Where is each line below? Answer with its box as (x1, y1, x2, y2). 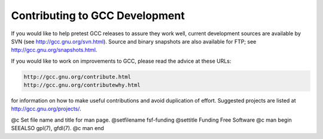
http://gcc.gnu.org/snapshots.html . (11, 47, 97, 54)
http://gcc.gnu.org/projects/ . (11, 105, 81, 113)
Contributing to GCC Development (11, 9, 185, 22)
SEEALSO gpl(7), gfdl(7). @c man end (11, 125, 104, 132)
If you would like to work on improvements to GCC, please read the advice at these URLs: (11, 57, 231, 64)
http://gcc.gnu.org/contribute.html (23, 73, 132, 80)
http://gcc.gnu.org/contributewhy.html (23, 82, 141, 89)
